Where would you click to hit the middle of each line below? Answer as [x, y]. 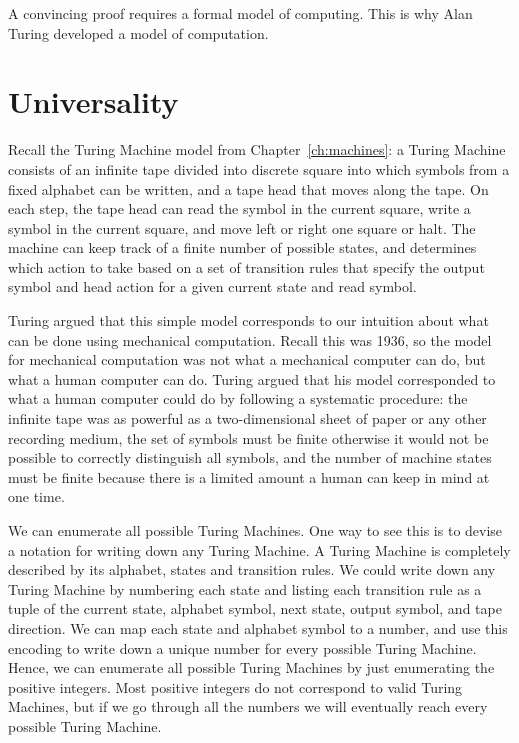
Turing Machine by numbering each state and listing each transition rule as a [245, 588]
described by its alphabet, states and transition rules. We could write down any [252, 569]
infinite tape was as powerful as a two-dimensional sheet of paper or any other [247, 418]
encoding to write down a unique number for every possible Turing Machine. [242, 647]
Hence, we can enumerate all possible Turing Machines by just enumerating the [251, 667]
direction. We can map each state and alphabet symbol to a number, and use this [258, 627]
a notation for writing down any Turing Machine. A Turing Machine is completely [259, 549]
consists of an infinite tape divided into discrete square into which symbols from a [259, 168]
